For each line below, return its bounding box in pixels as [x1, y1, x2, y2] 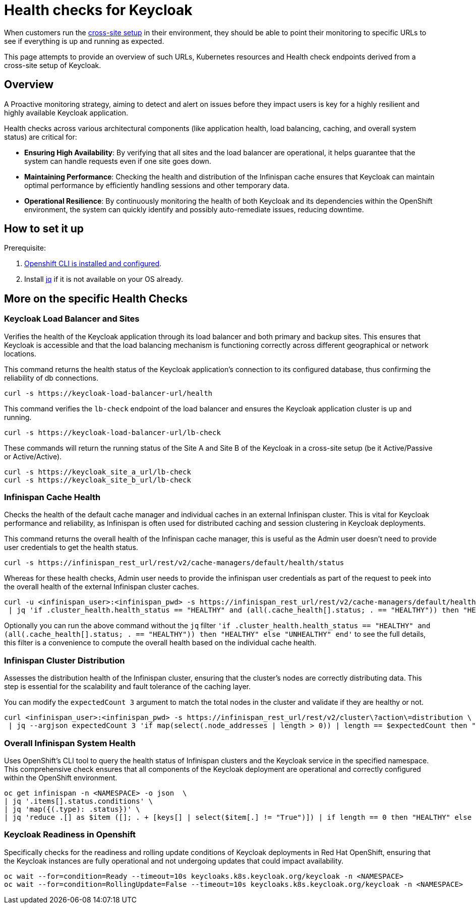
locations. [4, 349, 36, 358]
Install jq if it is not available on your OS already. [24, 275, 183, 284]
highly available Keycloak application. [4, 108, 129, 117]
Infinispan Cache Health [4, 492, 101, 503]
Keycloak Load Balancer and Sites [4, 314, 140, 324]
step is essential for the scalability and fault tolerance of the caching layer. [4, 682, 251, 691]
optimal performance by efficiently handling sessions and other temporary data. [24, 180, 289, 190]
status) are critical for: [4, 132, 77, 141]
